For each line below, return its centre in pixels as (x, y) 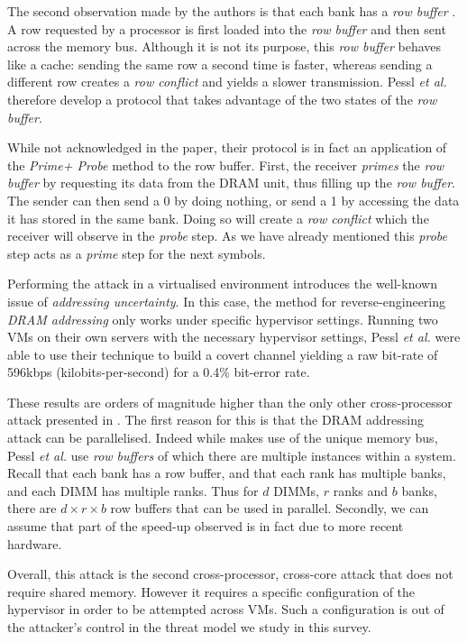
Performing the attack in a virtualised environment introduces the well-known (222, 284)
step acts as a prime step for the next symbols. (137, 253)
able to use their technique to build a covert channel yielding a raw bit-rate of (223, 354)
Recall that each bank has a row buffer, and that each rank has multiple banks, (227, 473)
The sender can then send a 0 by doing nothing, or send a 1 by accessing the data (233, 200)
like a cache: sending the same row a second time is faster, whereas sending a (220, 64)
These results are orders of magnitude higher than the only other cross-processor (230, 402)
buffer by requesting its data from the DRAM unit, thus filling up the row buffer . (231, 183)
